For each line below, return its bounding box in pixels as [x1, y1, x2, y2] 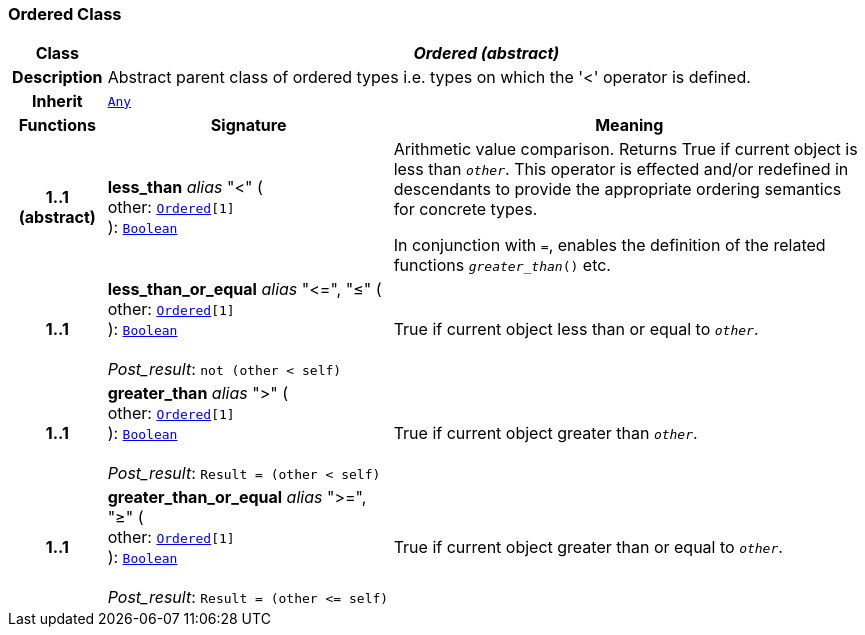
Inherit [31, 91, 83, 112]
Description [12, 67, 103, 88]
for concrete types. [393, 199, 538, 220]
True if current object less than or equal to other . [393, 319, 759, 340]
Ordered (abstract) [413, 43, 560, 64]
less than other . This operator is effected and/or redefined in [393, 159, 849, 180]
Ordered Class [8, 4, 122, 24]
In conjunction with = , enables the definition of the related [393, 235, 826, 256]
